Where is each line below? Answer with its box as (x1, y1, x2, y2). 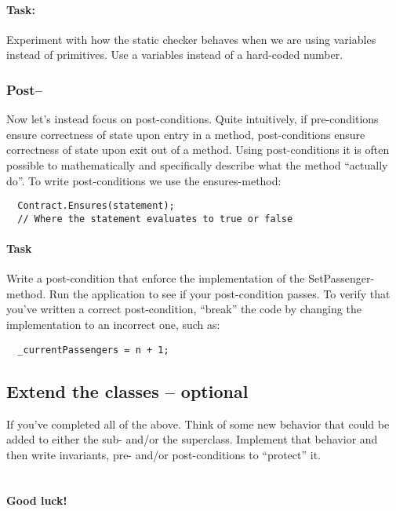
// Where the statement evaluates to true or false (17, 213, 293, 224)
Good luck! (6, 492, 67, 509)
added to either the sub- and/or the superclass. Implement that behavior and (6, 431, 378, 447)
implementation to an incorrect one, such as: (6, 316, 220, 333)
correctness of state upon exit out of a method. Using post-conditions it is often (6, 141, 390, 158)
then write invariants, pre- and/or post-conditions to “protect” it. (6, 446, 322, 462)
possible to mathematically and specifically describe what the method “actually (6, 156, 388, 173)
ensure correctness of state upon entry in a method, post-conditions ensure (6, 126, 365, 142)
